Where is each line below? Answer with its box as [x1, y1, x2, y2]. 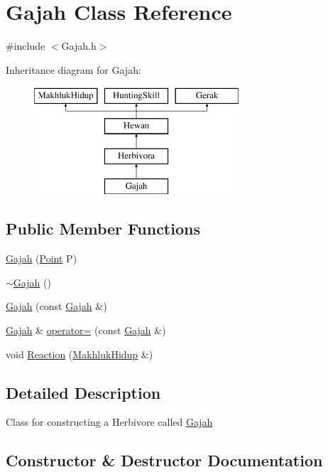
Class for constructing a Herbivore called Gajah [6, 414, 213, 429]
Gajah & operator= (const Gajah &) [6, 323, 166, 338]
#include [6, 38, 45, 53]
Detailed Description [6, 381, 161, 403]
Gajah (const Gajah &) [6, 299, 107, 313]
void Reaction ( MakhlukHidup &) [6, 346, 153, 361]
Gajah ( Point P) [6, 251, 77, 266]
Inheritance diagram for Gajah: [6, 62, 141, 77]
